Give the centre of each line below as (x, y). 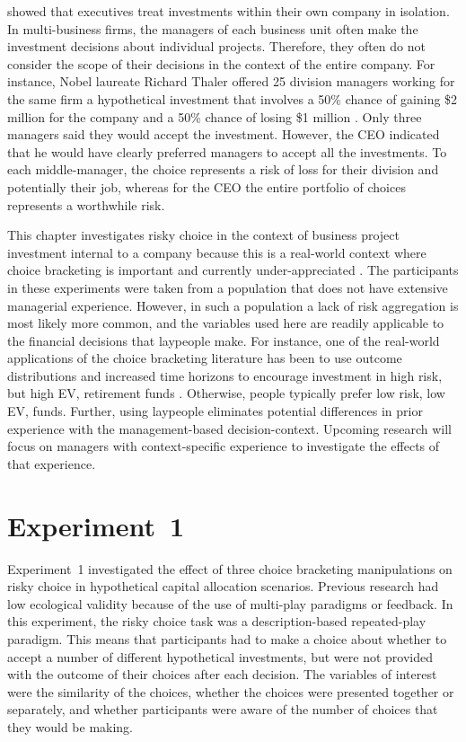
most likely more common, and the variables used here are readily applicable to (226, 323)
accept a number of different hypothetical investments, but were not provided (220, 656)
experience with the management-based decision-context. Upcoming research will (229, 428)
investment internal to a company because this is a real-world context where (217, 252)
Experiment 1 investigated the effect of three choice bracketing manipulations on (230, 568)
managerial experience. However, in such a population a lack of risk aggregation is (233, 305)
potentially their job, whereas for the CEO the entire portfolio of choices (207, 186)
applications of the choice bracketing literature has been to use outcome (205, 358)
